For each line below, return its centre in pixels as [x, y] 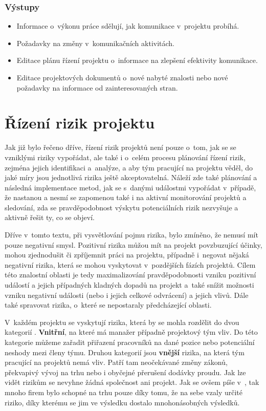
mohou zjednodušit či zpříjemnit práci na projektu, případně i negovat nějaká [127, 255]
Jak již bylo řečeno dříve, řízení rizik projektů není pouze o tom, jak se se [120, 147]
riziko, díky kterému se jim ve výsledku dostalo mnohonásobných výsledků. [122, 402]
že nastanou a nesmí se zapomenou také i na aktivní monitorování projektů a [126, 197]
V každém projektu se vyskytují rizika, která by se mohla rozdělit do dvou [122, 322]
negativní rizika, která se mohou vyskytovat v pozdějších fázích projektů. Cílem [130, 264]
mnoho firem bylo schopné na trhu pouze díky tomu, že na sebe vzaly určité [124, 392]
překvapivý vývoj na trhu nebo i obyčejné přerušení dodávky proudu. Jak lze [125, 372]
